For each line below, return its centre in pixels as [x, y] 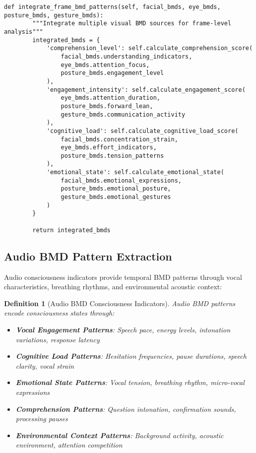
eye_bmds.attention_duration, [110, 98]
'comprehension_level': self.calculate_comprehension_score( [150, 48]
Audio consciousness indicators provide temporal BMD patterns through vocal [123, 277]
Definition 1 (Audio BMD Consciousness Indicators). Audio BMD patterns [120, 303]
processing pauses [42, 419]
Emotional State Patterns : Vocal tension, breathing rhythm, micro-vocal [130, 382]
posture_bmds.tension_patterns [112, 156]
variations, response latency [58, 339]
